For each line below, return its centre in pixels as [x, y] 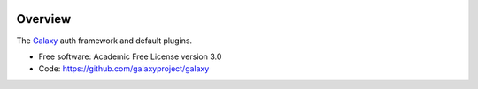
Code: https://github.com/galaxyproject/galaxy [124, 69]
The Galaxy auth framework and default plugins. [104, 41]
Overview [44, 19]
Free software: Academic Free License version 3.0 [130, 56]
